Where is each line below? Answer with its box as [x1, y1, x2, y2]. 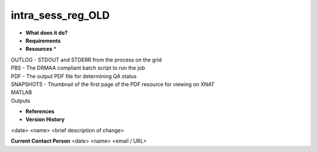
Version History [25, 116, 65, 123]
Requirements [25, 37, 61, 44]
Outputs [11, 97, 31, 104]
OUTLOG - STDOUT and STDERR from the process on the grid [11, 56, 162, 63]
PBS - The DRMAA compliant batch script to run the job [11, 64, 146, 71]
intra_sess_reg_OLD [11, 9, 110, 22]
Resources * [25, 46, 57, 53]
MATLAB [11, 89, 32, 96]
